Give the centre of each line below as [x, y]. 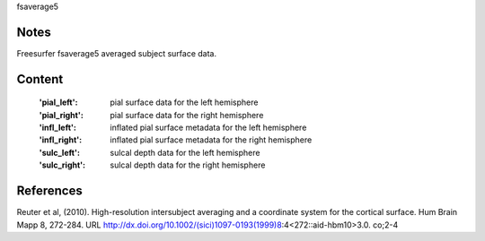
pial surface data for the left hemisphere [184, 102]
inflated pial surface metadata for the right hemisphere [211, 140]
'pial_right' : [62, 115]
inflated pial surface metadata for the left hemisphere [208, 128]
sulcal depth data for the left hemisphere [185, 152]
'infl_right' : [61, 140]
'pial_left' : [58, 102]
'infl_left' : [57, 128]
